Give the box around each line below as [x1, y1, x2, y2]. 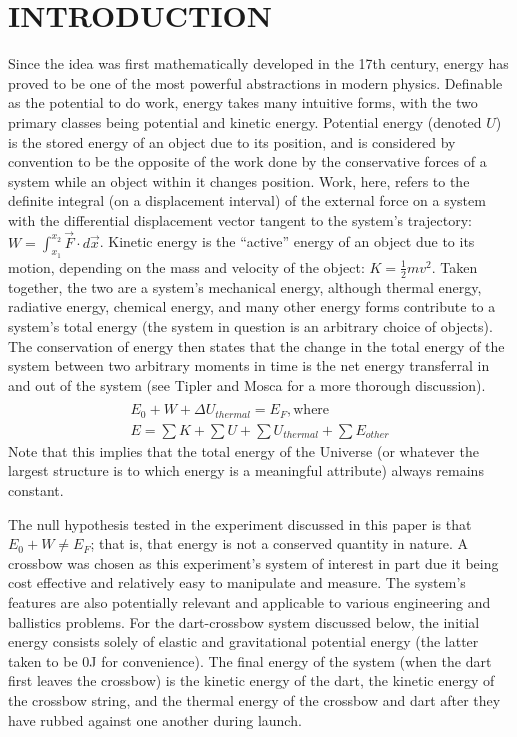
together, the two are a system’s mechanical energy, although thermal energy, [8, 276, 482, 297]
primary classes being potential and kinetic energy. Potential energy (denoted [8, 111, 482, 132]
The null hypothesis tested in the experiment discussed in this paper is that [8, 513, 472, 534]
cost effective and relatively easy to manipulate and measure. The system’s [8, 572, 466, 593]
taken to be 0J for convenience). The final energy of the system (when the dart [8, 650, 492, 671]
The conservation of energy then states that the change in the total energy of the [8, 335, 505, 356]
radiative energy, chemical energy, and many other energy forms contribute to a [8, 296, 496, 317]
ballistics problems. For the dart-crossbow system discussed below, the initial [8, 611, 480, 632]
